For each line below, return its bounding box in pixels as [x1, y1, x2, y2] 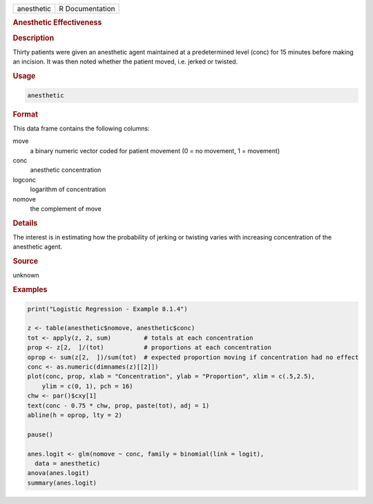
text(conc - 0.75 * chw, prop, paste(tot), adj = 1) [27, 401, 210, 409]
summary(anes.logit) [27, 478, 97, 487]
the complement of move [30, 204, 102, 213]
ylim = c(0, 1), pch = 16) [41, 382, 134, 390]
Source [12, 256, 39, 266]
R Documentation [59, 4, 115, 13]
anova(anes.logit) [27, 469, 90, 477]
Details [12, 218, 38, 228]
